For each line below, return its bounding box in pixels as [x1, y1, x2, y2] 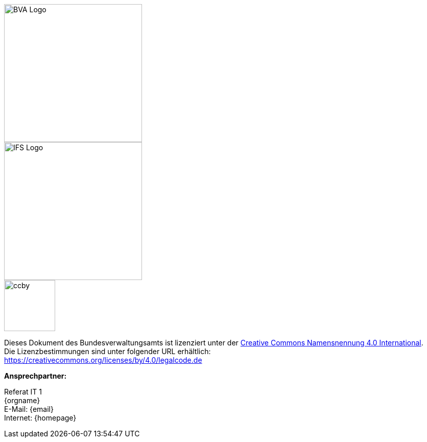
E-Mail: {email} [4, 405, 54, 413]
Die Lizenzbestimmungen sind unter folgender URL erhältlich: [4, 347, 211, 356]
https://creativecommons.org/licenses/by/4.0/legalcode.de [4, 356, 202, 364]
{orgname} [4, 396, 40, 405]
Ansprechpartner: [4, 371, 67, 380]
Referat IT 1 [4, 387, 42, 396]
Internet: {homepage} [4, 413, 77, 422]
